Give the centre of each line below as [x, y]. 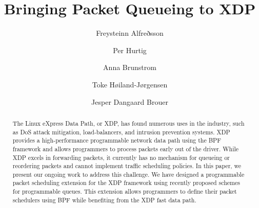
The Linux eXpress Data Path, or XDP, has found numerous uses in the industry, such [128, 123]
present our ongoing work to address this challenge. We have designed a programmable [128, 174]
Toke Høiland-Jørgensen [130, 84]
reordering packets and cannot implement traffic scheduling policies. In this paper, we [127, 166]
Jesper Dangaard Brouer [130, 101]
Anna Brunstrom [130, 67]
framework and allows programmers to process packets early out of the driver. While [126, 148]
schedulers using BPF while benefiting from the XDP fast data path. [104, 200]
